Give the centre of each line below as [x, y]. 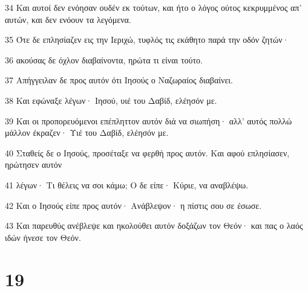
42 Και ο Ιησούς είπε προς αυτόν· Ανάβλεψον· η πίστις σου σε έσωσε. [133, 205]
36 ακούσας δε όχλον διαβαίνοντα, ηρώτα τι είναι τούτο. [104, 59]
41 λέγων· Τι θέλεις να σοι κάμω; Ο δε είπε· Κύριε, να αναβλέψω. [127, 184]
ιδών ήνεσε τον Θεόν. [43, 237]
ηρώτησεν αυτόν [34, 165]
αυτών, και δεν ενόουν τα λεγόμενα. [68, 19]
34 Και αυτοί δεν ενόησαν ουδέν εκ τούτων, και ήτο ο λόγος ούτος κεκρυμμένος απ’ [153, 7]
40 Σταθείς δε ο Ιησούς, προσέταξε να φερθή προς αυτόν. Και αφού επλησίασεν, [147, 152]
